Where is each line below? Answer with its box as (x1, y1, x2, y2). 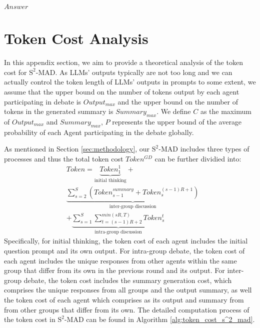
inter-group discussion (109, 204, 156, 209)
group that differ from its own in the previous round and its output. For (4, 265, 225, 275)
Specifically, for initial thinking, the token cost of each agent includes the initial (4, 235, 248, 246)
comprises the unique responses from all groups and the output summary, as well (4, 284, 252, 295)
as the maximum (200, 106, 251, 116)
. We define (156, 106, 191, 116)
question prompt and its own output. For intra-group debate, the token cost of (4, 245, 245, 256)
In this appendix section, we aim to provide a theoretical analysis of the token (4, 57, 243, 67)
